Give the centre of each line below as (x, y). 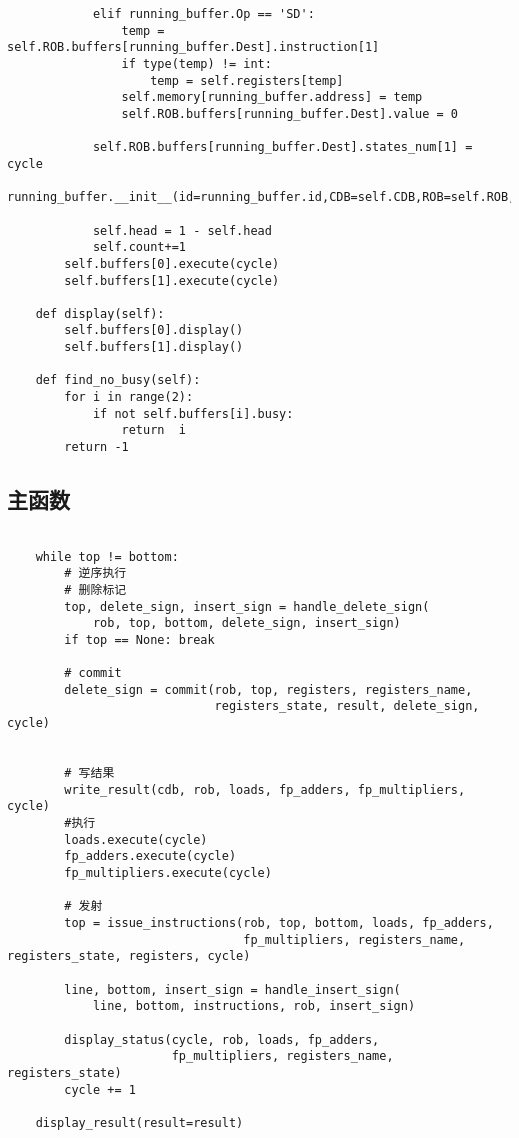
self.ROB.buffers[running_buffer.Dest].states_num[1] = (282, 147)
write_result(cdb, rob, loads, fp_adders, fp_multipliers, (265, 789)
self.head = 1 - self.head (182, 230)
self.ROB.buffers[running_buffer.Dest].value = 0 (290, 113)
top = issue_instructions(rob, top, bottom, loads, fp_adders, (279, 923)
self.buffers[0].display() (154, 330)
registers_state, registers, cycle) (129, 956)
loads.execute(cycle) (136, 839)
